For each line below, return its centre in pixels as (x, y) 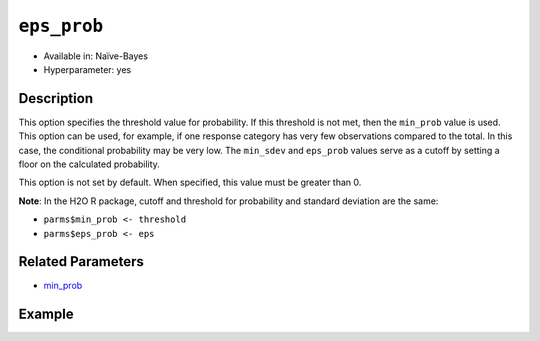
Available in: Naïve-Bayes (96, 56)
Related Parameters (81, 261)
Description (56, 98)
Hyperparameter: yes (87, 69)
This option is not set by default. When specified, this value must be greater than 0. (190, 182)
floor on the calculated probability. (89, 164)
